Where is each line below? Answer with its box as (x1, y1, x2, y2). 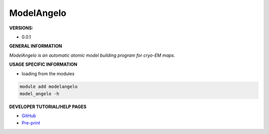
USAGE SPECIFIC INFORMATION (9, 61, 78, 67)
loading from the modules (21, 70, 75, 77)
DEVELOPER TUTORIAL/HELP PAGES (9, 104, 87, 110)
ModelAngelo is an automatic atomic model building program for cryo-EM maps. (9, 52, 175, 58)
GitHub (21, 113, 36, 119)
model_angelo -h (19, 91, 60, 97)
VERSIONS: (9, 25, 33, 31)
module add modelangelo (19, 84, 78, 90)
